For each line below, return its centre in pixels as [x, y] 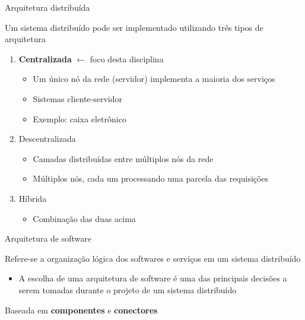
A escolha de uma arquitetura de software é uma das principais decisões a [153, 278]
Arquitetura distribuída [47, 7]
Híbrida [33, 198]
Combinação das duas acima [84, 218]
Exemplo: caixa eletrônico [80, 118]
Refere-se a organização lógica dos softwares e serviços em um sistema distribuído [153, 258]
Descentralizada [47, 139]
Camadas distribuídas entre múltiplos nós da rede [123, 158]
